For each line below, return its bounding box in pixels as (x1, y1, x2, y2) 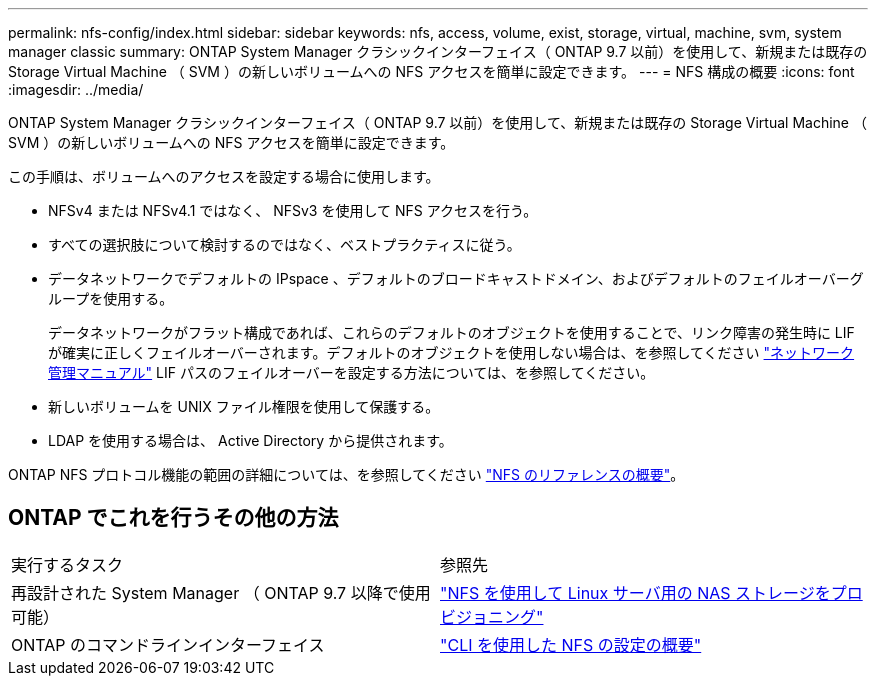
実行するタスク (11, 554, 124, 575)
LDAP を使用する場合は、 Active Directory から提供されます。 (48, 432, 453, 449)
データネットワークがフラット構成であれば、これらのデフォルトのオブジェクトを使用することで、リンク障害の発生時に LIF (48, 324, 855, 341)
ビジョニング (440, 606, 537, 627)
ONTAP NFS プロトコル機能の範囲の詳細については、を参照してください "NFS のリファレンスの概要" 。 (8, 466, 685, 483)
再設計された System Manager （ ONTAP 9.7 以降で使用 (11, 582, 431, 603)
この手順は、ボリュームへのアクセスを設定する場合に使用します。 (8, 168, 440, 185)
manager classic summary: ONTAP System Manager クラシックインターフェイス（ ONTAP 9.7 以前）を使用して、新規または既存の (8, 43, 868, 60)
